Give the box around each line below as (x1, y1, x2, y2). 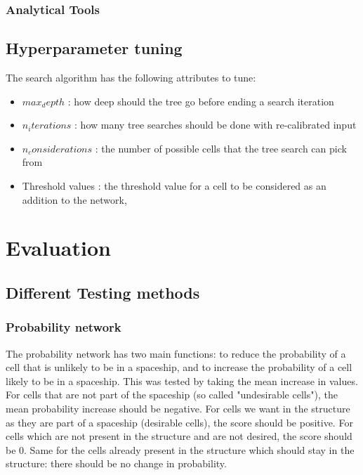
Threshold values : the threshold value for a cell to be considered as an (22, 178, 326, 193)
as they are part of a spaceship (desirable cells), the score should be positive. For (6, 415, 353, 429)
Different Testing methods (6, 281, 200, 303)
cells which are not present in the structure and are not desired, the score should (6, 429, 352, 443)
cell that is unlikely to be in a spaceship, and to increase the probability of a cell (6, 360, 352, 375)
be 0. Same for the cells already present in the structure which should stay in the (6, 442, 355, 457)
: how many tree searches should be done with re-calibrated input (74, 117, 357, 132)
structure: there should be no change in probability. (6, 456, 227, 471)
